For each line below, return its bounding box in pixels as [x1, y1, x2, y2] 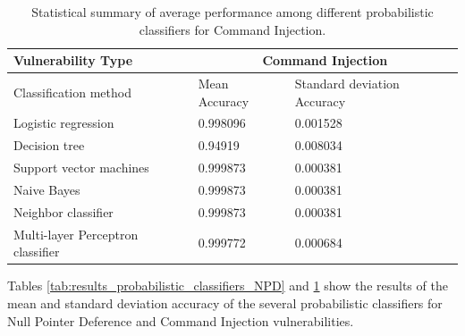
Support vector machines [13, 158, 149, 177]
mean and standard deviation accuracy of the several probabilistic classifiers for [7, 293, 443, 312]
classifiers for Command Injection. [139, 20, 326, 38]
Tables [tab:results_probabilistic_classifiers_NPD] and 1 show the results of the [7, 276, 448, 295]
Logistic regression [13, 113, 114, 132]
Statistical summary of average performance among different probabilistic [31, 3, 434, 21]
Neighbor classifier [13, 202, 114, 221]
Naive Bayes [13, 181, 80, 198]
